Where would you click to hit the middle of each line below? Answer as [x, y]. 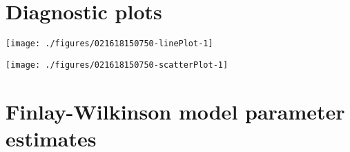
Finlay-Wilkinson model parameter [175, 111]
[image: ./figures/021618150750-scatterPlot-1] [117, 65]
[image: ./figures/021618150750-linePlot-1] [109, 44]
